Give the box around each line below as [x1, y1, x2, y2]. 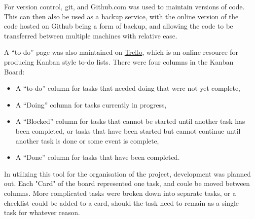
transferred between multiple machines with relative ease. [4, 30, 178, 40]
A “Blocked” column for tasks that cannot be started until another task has [15, 116, 245, 126]
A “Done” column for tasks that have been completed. [15, 152, 180, 162]
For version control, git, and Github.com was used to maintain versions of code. [4, 1, 245, 11]
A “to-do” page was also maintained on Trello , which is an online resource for [4, 47, 238, 57]
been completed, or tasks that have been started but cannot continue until [15, 125, 241, 136]
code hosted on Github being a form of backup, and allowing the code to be [4, 21, 233, 31]
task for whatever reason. [4, 207, 80, 218]
